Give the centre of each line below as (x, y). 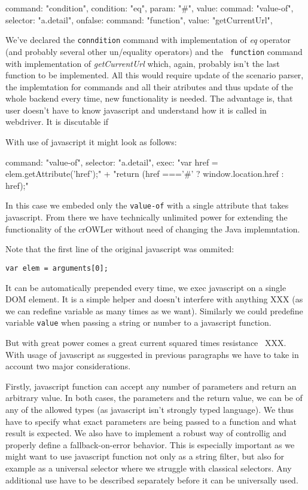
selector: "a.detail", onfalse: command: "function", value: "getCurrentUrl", (139, 19)
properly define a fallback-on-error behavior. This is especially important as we (150, 444)
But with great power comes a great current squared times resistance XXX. (146, 342)
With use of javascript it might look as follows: (91, 142)
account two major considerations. (68, 366)
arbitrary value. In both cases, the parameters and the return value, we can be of (154, 398)
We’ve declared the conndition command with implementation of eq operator (148, 40)
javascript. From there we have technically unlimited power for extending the (147, 217)
